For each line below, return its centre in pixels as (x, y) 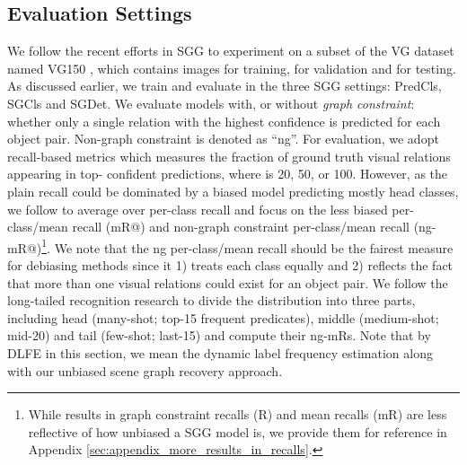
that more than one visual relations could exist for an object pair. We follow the (228, 282)
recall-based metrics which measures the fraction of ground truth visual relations (229, 156)
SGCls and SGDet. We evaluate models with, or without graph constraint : (211, 103)
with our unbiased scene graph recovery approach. (145, 370)
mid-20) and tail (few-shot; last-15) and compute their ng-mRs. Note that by (219, 335)
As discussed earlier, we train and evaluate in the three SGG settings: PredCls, (225, 86)
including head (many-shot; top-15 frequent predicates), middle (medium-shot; (223, 317)
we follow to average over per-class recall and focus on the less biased (198, 209)
